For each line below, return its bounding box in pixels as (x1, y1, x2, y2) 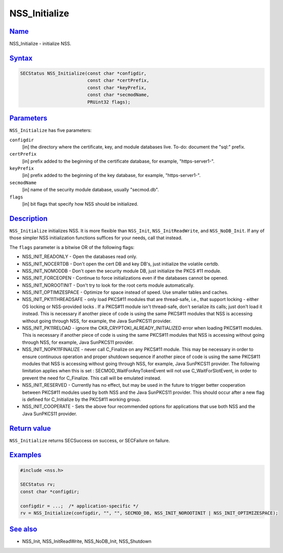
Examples (9, 450, 42, 459)
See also (9, 525, 38, 534)
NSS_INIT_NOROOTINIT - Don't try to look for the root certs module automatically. (22, 282, 195, 288)
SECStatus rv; (20, 482, 56, 487)
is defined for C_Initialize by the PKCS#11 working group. (22, 396, 141, 403)
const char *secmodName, (87, 92, 150, 98)
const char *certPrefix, (87, 78, 150, 84)
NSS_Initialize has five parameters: (9, 128, 92, 134)
